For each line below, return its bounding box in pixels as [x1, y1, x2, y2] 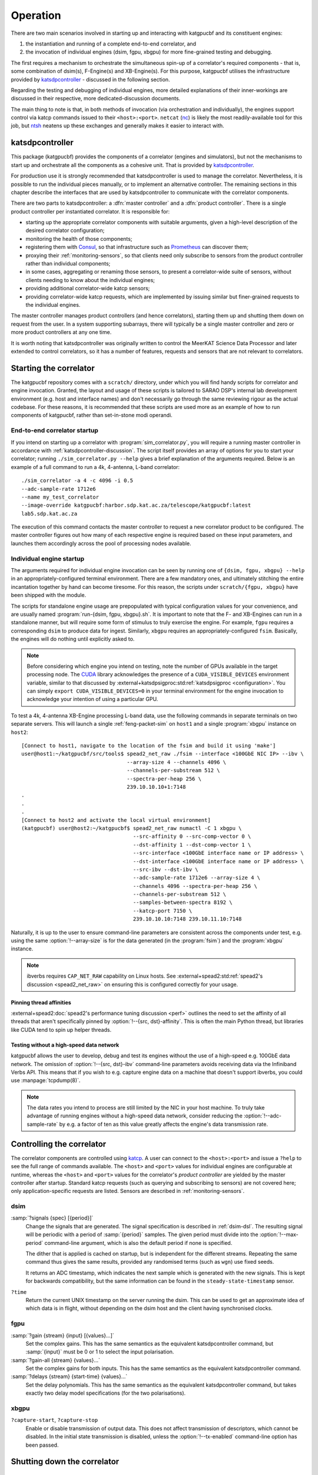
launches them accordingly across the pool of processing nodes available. [11, 540, 191, 547]
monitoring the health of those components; [25, 235, 132, 242]
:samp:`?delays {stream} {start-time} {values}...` [11, 1373, 128, 1380]
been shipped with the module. [11, 592, 87, 599]
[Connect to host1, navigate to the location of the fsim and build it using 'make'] [21, 742, 276, 749]
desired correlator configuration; [25, 227, 105, 234]
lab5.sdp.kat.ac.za [21, 510, 78, 517]
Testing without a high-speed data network [11, 1041, 120, 1048]
